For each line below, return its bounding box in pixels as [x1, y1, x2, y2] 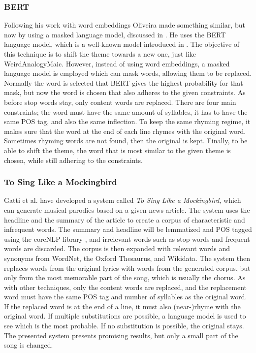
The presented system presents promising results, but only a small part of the [4, 330, 238, 340]
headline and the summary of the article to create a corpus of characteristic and [4, 214, 245, 225]
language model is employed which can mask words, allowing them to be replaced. [4, 68, 252, 78]
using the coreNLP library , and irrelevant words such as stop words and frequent [4, 233, 250, 244]
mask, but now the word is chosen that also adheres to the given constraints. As [4, 87, 246, 97]
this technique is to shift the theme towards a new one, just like [4, 49, 196, 59]
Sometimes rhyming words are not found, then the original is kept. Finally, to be [4, 135, 248, 146]
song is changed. [4, 340, 53, 350]
